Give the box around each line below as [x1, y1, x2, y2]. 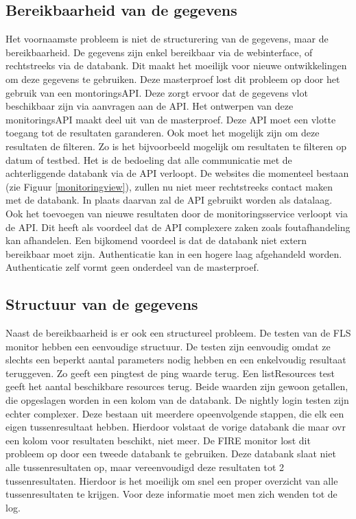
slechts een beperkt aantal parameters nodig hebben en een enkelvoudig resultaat [5, 352, 346, 367]
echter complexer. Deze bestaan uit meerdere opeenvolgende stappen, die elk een [5, 406, 344, 420]
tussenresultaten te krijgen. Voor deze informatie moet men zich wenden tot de [5, 487, 337, 501]
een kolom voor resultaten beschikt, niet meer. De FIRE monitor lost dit [5, 433, 311, 447]
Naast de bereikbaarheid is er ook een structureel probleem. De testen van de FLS [5, 326, 351, 340]
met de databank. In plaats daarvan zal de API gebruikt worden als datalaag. [5, 193, 333, 207]
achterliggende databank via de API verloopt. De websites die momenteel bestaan [5, 166, 349, 180]
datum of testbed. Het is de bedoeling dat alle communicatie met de [5, 152, 292, 167]
